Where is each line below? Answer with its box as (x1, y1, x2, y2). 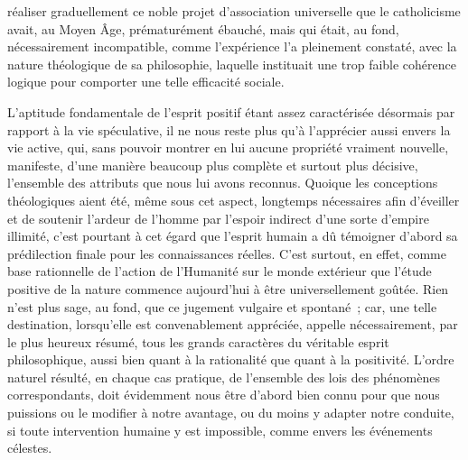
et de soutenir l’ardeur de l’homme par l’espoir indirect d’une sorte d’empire (7, 208, 429, 227)
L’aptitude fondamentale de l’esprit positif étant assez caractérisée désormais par (7, 102, 455, 121)
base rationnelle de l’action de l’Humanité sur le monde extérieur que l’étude (7, 262, 432, 281)
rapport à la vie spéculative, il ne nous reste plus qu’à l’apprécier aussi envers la (7, 120, 451, 139)
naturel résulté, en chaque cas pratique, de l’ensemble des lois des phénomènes (7, 367, 440, 386)
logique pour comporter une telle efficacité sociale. (7, 72, 285, 91)
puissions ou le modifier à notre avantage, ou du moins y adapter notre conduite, (7, 403, 454, 422)
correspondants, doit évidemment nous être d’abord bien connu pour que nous (7, 385, 440, 404)
